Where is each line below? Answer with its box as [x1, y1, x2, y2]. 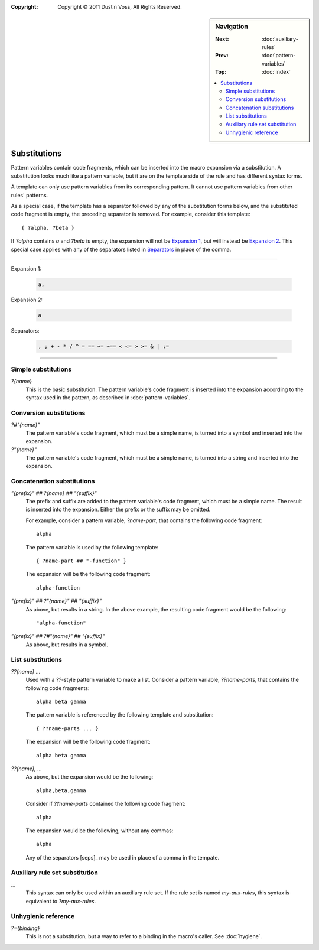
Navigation [215, 22, 248, 31]
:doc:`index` [262, 69, 291, 76]
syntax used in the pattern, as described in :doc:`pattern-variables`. [25, 394, 190, 401]
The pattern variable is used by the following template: [25, 544, 159, 551]
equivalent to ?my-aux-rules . [25, 897, 96, 905]
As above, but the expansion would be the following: [25, 773, 154, 780]
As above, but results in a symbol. [25, 641, 109, 648]
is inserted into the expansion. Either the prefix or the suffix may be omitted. [25, 506, 211, 513]
